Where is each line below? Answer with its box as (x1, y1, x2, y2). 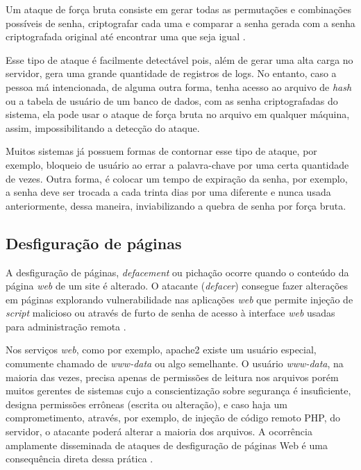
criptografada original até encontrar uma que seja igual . (6, 29, 246, 44)
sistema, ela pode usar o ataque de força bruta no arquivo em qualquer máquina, (6, 107, 350, 121)
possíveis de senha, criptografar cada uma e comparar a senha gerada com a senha (6, 15, 355, 30)
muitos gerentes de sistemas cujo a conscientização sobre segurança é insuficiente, (6, 383, 351, 398)
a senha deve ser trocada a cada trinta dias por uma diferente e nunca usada (6, 185, 331, 199)
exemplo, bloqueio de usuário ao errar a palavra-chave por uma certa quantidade (6, 157, 349, 171)
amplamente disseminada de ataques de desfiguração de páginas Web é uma (6, 437, 328, 452)
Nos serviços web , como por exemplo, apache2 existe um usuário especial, (6, 342, 317, 357)
